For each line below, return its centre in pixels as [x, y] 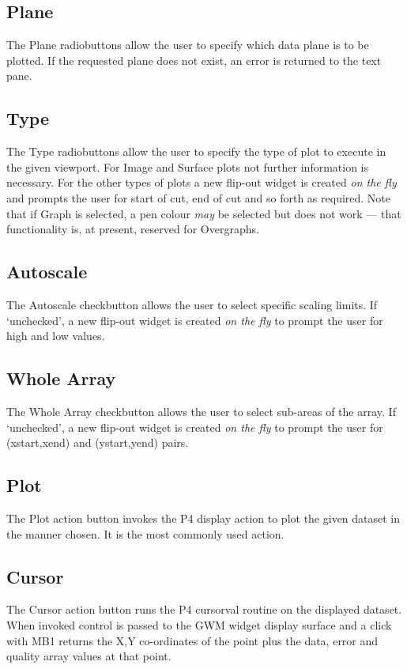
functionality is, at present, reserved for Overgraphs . [133, 229]
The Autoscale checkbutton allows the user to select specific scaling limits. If [192, 304]
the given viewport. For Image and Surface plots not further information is [188, 166]
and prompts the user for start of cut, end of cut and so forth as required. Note [199, 197]
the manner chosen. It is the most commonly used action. [145, 533]
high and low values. [56, 336]
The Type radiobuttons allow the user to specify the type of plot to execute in [196, 151]
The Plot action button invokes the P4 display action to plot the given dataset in [203, 518]
